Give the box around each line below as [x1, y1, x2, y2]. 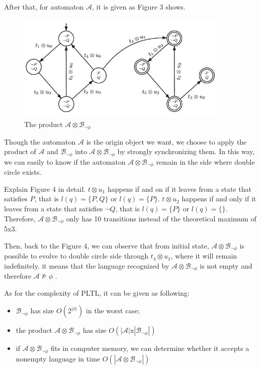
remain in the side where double [156, 156, 255, 167]
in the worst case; [85, 305, 140, 316]
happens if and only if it [182, 193, 256, 204]
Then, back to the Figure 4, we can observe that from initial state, [4, 240, 209, 251]
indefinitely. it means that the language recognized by [4, 260, 169, 271]
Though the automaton [4, 136, 76, 147]
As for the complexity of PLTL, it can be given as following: [4, 287, 190, 298]
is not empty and [200, 260, 252, 271]
